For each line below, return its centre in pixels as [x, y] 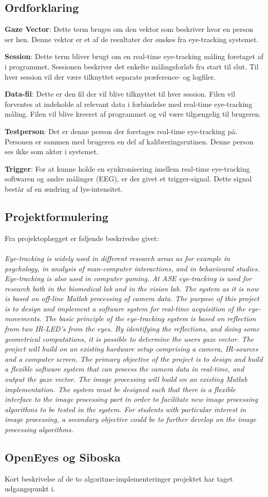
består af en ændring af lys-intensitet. [64, 188]
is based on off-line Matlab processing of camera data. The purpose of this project [132, 298]
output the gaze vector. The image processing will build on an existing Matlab [126, 379]
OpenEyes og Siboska [63, 457]
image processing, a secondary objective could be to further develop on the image [130, 419]
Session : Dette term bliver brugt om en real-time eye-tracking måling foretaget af [134, 56]
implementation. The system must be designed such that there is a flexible [120, 389]
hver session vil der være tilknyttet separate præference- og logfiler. [110, 76]
